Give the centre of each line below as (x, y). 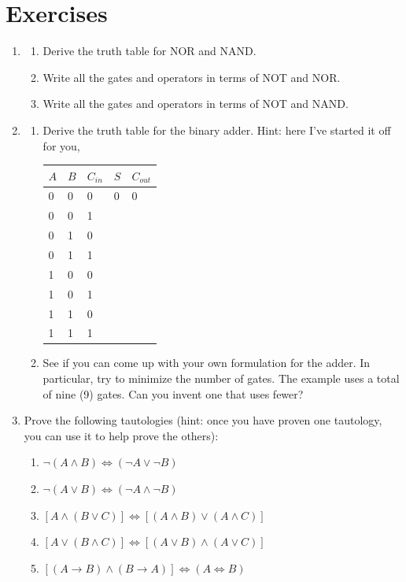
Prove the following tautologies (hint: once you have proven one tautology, (203, 420)
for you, (61, 145)
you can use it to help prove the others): (121, 435)
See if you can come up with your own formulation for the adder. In (207, 363)
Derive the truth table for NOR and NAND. (149, 51)
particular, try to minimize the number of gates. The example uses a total (221, 378)
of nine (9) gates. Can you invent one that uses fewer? (173, 393)
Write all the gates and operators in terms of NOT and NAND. (196, 104)
